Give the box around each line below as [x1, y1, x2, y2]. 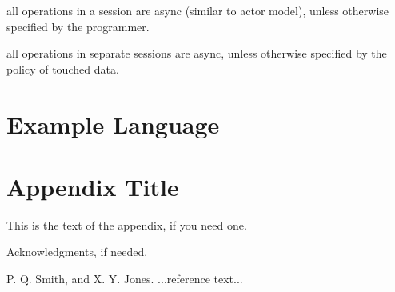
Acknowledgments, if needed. [6, 243, 148, 260]
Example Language [6, 107, 220, 140]
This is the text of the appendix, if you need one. [6, 216, 247, 233]
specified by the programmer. [6, 18, 150, 34]
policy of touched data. [6, 60, 119, 77]
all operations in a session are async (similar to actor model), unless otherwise [6, 2, 389, 18]
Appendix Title [6, 170, 179, 202]
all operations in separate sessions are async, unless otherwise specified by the [6, 45, 387, 62]
